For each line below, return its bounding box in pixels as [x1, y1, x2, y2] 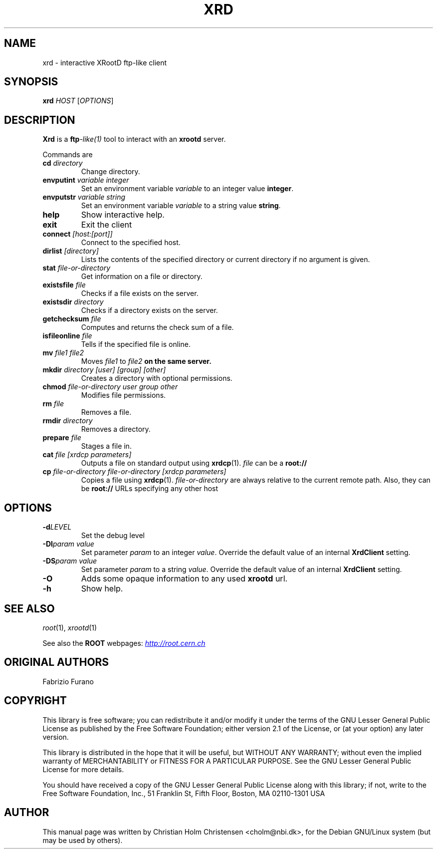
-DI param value [42, 540, 94, 549]
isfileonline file [42, 331, 92, 340]
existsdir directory [42, 297, 104, 306]
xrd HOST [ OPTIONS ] [42, 96, 114, 105]
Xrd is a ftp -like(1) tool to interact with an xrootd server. [42, 135, 226, 144]
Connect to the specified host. [81, 238, 181, 247]
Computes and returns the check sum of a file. [81, 323, 234, 332]
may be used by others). [42, 836, 123, 845]
